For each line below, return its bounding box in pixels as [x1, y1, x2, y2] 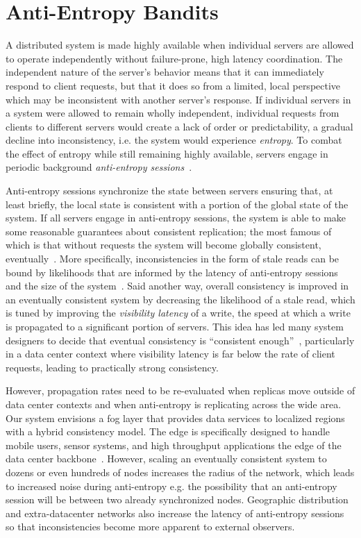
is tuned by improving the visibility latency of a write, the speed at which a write [6, 305, 351, 320]
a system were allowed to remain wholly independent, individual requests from [6, 106, 339, 120]
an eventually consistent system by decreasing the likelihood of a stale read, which [6, 292, 355, 306]
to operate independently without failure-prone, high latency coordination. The [6, 51, 343, 65]
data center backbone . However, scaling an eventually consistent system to [6, 451, 327, 466]
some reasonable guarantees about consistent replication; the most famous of [6, 224, 332, 238]
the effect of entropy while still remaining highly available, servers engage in [6, 146, 328, 160]
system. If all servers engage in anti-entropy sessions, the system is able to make [6, 210, 346, 225]
